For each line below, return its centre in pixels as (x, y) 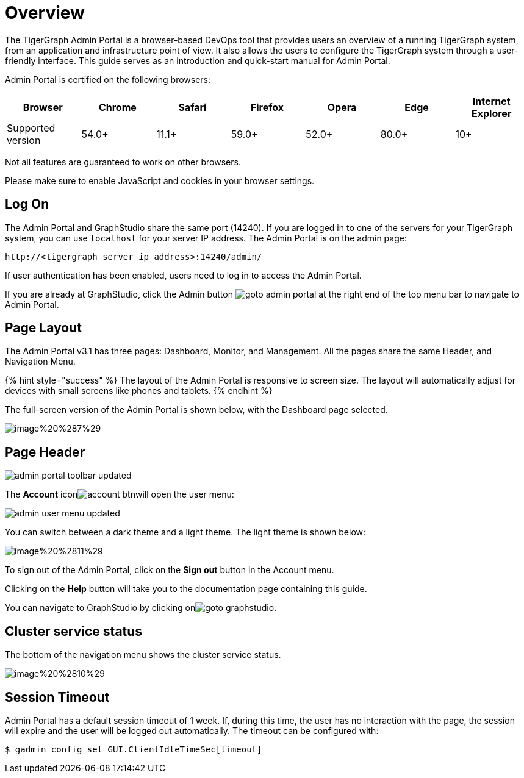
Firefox (267, 107)
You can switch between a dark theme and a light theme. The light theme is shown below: (185, 532)
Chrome (117, 107)
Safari (192, 107)
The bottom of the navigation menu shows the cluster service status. (143, 655)
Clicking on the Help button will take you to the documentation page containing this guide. (186, 589)
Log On (27, 204)
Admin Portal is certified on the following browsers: (108, 79)
